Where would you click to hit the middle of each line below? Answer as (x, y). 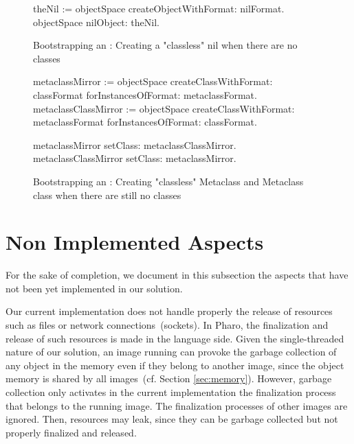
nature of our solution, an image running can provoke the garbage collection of (171, 352)
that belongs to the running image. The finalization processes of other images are (177, 405)
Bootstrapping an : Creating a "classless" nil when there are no (165, 45)
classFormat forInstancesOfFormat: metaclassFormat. (145, 94)
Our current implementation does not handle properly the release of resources (169, 311)
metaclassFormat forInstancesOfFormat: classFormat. (145, 122)
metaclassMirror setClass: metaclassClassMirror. (135, 144)
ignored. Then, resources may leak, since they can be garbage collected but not (172, 419)
